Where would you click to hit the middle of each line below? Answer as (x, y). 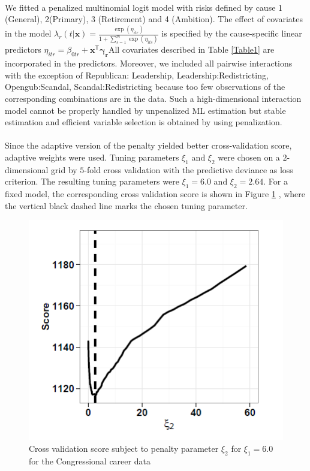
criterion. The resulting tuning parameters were (92, 181)
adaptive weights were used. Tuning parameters (92, 157)
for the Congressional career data (90, 461)
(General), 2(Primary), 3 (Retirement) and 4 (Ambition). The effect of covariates (154, 19)
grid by (64, 169)
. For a (276, 181)
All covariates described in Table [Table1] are (191, 49)
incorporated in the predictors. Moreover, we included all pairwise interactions (149, 63)
